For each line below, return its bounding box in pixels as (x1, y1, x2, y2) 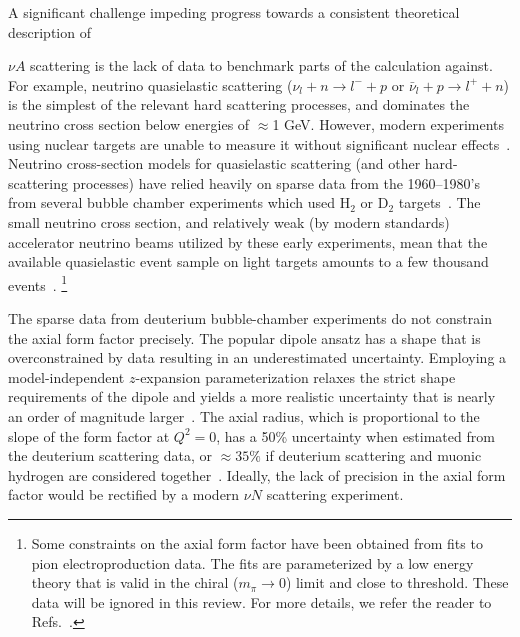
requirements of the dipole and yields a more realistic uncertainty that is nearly (8, 386, 496, 407)
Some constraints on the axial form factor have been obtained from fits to (31, 532, 483, 553)
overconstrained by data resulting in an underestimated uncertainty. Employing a (8, 347, 507, 368)
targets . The (398, 192, 481, 213)
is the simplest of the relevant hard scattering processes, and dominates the (8, 94, 470, 115)
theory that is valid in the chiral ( (31, 572, 239, 593)
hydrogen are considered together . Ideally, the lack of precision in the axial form (8, 464, 506, 485)
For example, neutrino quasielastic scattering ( (8, 74, 293, 95)
